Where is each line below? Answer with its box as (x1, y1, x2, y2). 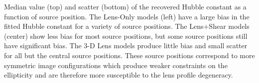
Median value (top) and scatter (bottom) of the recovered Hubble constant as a (4, 1, 247, 11)
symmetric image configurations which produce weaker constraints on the (4, 60, 228, 70)
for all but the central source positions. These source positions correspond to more (4, 50, 255, 60)
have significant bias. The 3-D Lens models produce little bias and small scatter (4, 40, 248, 51)
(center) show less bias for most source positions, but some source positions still (4, 30, 248, 41)
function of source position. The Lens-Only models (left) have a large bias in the (4, 11, 250, 21)
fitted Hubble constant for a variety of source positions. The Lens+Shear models (4, 21, 250, 31)
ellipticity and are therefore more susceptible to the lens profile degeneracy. (4, 70, 233, 80)
